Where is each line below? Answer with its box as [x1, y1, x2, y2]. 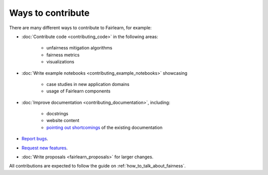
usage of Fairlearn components [46, 88, 111, 94]
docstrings [46, 111, 68, 117]
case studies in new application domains [46, 81, 130, 87]
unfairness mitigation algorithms [46, 45, 113, 51]
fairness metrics [46, 52, 80, 58]
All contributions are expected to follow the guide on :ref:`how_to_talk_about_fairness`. [9, 163, 186, 169]
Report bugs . [21, 136, 48, 142]
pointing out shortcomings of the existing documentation [46, 124, 163, 131]
